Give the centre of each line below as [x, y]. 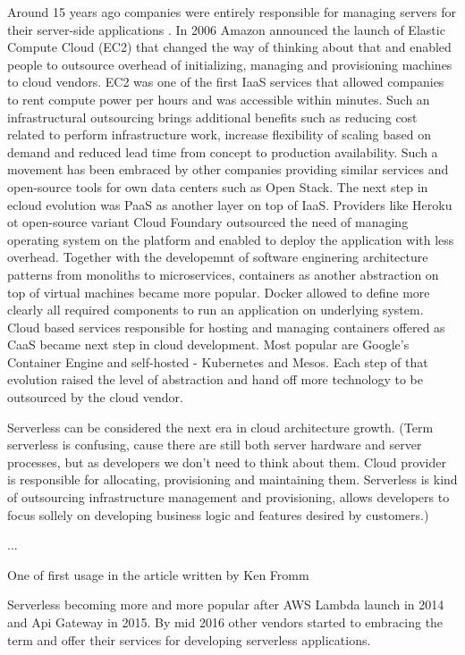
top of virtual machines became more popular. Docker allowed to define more [219, 292]
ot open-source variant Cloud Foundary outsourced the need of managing [208, 222]
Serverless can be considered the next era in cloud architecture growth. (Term [220, 427]
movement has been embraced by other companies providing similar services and [228, 169]
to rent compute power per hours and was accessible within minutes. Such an [219, 99]
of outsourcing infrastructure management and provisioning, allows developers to [228, 497]
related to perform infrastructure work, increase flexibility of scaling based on [219, 134]
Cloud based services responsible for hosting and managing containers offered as [226, 327]
